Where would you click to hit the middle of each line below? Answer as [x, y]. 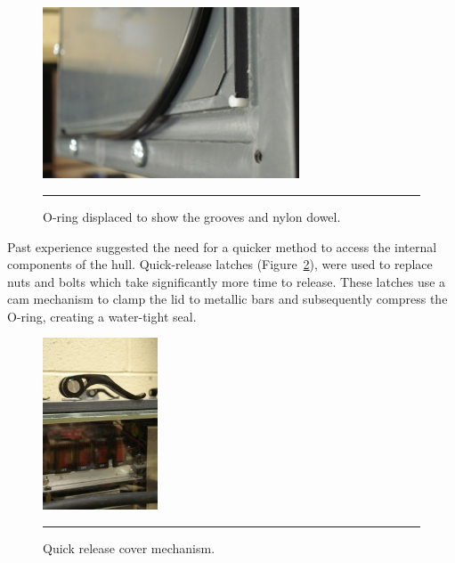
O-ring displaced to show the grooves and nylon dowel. [192, 216]
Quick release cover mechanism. [129, 547]
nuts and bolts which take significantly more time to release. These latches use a [227, 281]
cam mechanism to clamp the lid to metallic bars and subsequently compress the [227, 299]
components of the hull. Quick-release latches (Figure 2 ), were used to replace [220, 264]
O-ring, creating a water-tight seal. [102, 316]
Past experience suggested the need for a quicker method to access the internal [222, 246]
